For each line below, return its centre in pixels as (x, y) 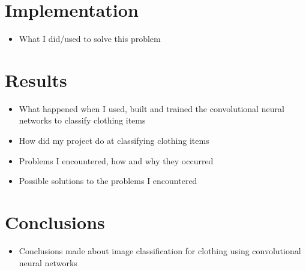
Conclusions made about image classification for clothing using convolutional (160, 250)
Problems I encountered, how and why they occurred (116, 160)
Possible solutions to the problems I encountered (108, 181)
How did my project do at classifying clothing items (114, 141)
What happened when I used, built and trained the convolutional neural (151, 108)
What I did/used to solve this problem (90, 39)
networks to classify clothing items (82, 120)
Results (36, 79)
